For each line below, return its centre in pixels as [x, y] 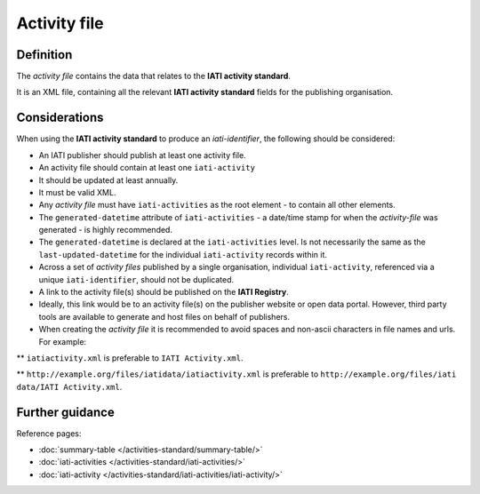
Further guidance [65, 412]
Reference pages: [49, 433]
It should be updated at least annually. [108, 180]
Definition [44, 55]
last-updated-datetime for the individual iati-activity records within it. [183, 254]
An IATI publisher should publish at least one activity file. [142, 155]
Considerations [60, 118]
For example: [63, 341]
